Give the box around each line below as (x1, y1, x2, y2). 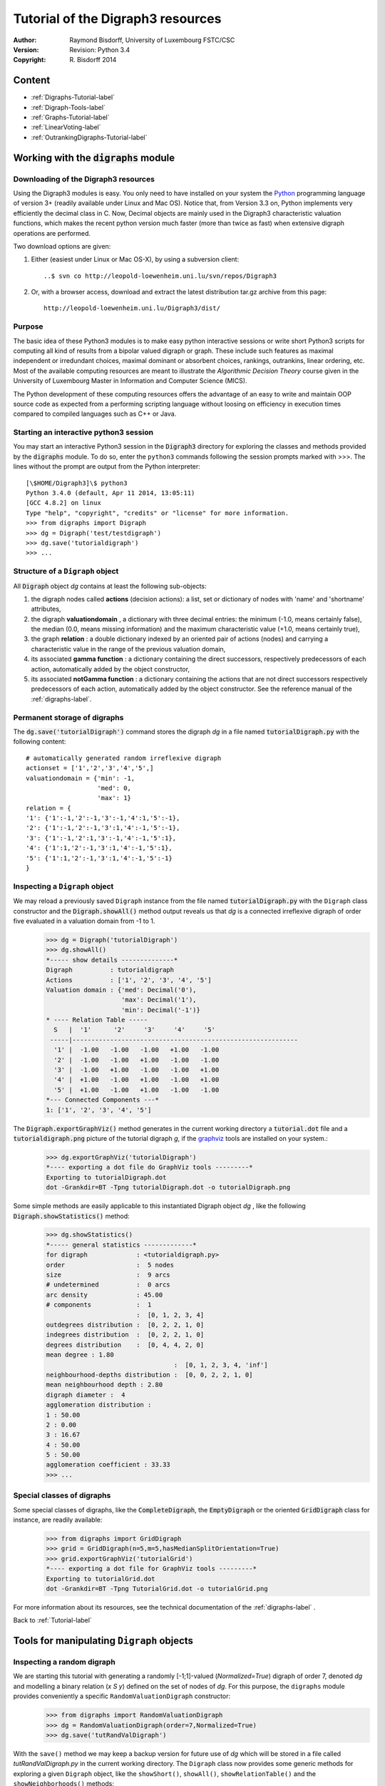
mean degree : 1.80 (46, 1351, 114, 1359)
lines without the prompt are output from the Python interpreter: (13, 462, 201, 471)
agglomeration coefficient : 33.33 (46, 1461, 170, 1469)
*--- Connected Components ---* (46, 1096, 160, 1104)
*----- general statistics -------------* (46, 1240, 197, 1249)
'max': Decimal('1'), (121, 996, 197, 1004)
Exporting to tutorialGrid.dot (46, 1575, 156, 1582)
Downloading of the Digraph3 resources (13, 174, 155, 184)
